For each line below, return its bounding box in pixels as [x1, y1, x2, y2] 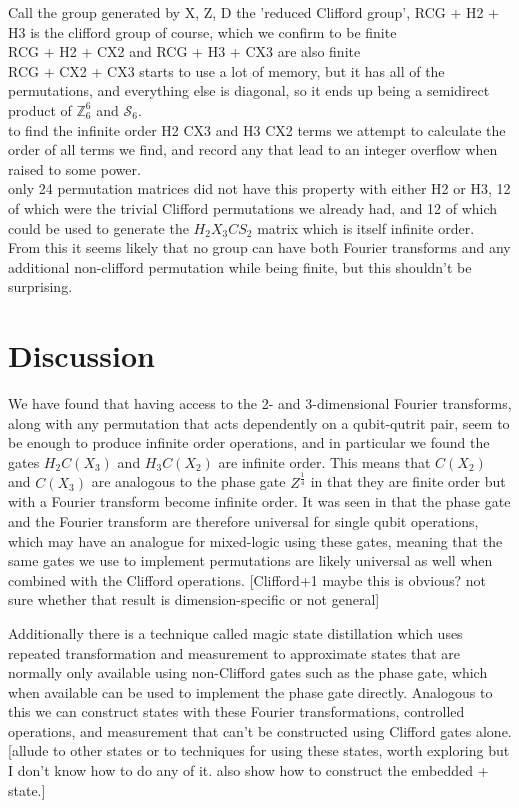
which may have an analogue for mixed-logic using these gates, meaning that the [8, 530, 503, 551]
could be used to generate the [8, 217, 189, 238]
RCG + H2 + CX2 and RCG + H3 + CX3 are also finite [8, 41, 361, 62]
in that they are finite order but [310, 471, 506, 492]
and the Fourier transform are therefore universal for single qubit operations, [8, 510, 479, 531]
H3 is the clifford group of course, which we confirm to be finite [8, 21, 397, 42]
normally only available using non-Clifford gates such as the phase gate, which [8, 662, 488, 683]
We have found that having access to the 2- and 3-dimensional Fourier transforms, [8, 393, 512, 414]
